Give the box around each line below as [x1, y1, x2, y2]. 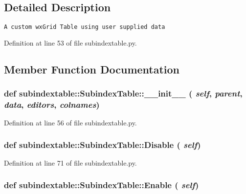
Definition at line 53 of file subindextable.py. [4, 37, 137, 48]
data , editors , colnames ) [4, 98, 100, 111]
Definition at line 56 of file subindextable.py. [4, 118, 137, 128]
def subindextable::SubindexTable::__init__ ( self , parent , [4, 87, 243, 99]
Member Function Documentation [4, 61, 180, 76]
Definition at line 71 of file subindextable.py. [4, 158, 137, 168]
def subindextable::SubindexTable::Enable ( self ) [4, 178, 199, 191]
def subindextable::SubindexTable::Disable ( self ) [4, 138, 201, 150]
